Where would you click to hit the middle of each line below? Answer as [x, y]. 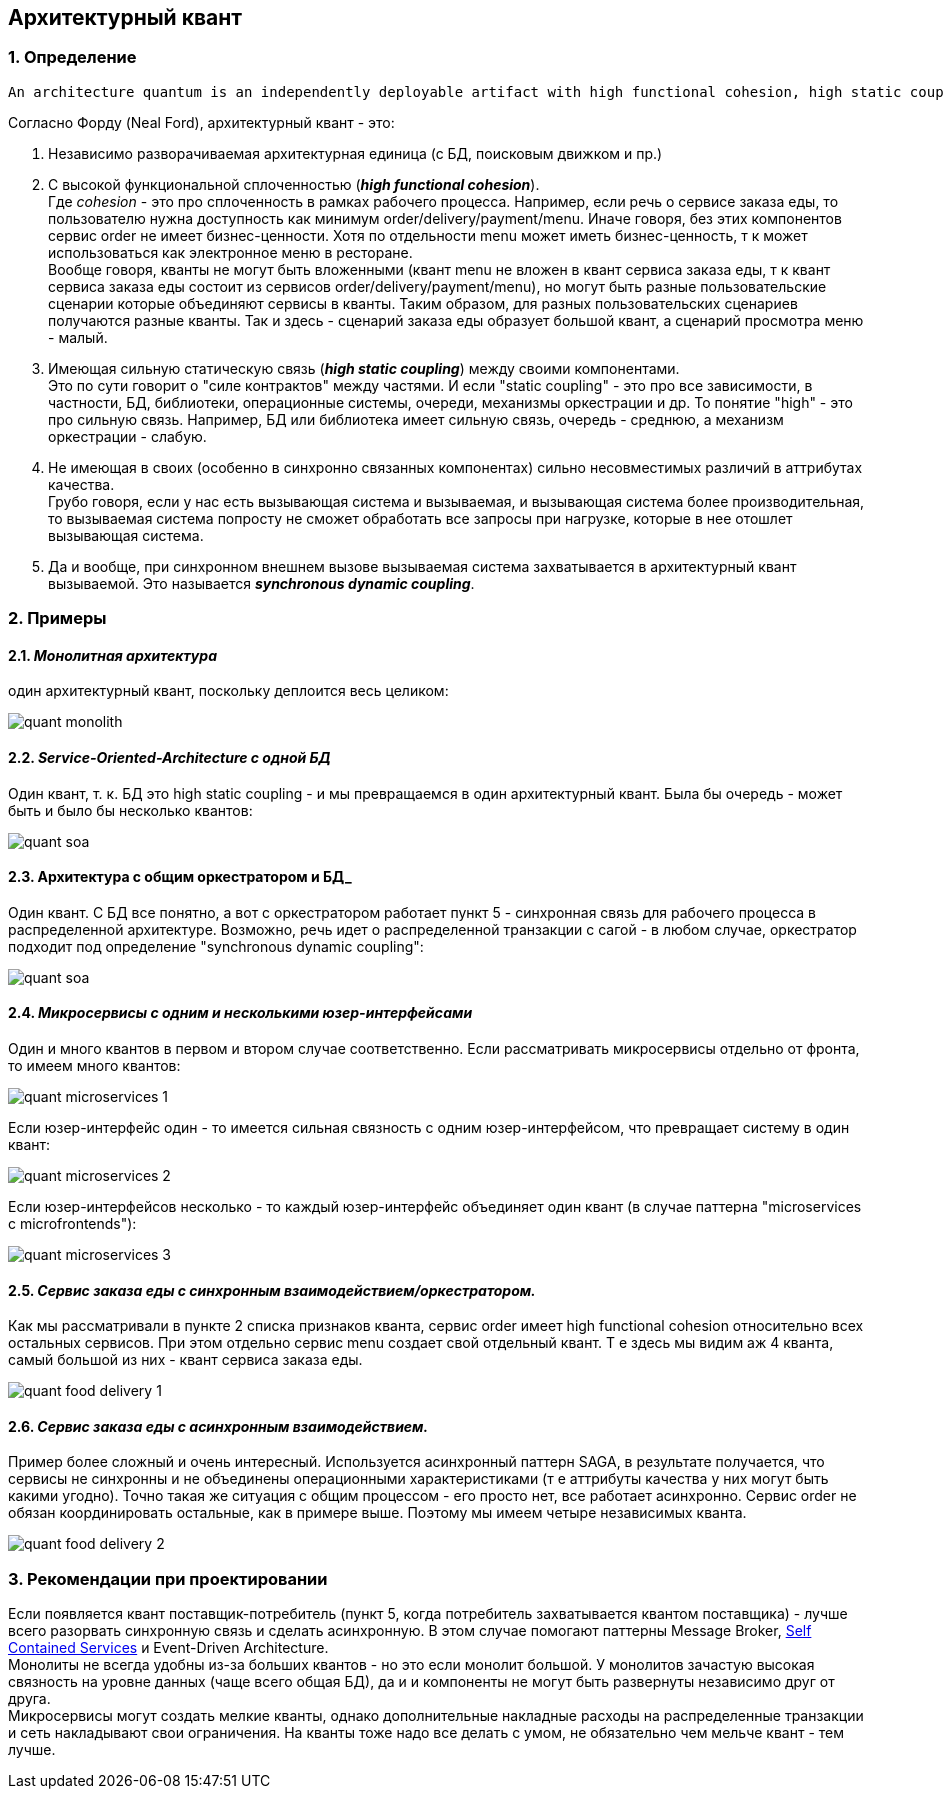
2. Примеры [57, 618]
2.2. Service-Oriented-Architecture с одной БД [169, 757]
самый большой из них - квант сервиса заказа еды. [185, 1360]
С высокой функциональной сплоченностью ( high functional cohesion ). [294, 184]
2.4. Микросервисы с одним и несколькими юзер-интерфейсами [240, 1013]
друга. [29, 1699]
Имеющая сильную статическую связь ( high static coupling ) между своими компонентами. [364, 368]
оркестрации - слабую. [127, 436]
